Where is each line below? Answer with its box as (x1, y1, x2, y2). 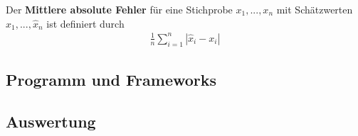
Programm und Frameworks (6, 68, 217, 90)
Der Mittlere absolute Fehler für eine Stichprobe (6, 2, 233, 16)
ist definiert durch (46, 16, 125, 30)
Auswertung (6, 110, 96, 132)
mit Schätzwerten (276, 2, 353, 16)
